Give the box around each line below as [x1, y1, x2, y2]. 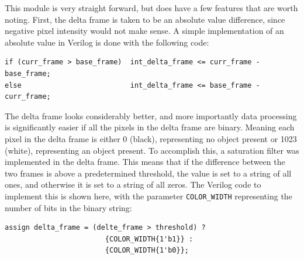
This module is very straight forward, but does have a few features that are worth [5, 2, 298, 13]
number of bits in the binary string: [5, 201, 132, 213]
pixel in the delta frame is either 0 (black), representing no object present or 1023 [5, 132, 297, 144]
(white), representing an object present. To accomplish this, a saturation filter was [5, 144, 299, 156]
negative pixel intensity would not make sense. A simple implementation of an [5, 25, 284, 37]
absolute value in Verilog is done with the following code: [5, 36, 209, 48]
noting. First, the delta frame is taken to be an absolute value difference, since [5, 13, 285, 25]
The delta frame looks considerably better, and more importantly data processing [5, 109, 297, 122]
